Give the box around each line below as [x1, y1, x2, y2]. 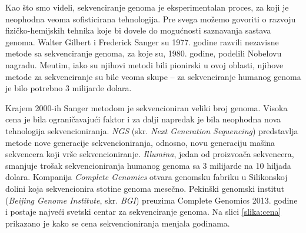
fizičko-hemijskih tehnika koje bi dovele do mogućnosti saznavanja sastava [5, 24, 271, 36]
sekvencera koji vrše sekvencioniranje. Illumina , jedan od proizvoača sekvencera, [5, 148, 294, 160]
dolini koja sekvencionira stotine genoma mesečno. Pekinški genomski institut [5, 182, 284, 194]
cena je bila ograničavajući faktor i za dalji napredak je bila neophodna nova [5, 113, 281, 125]
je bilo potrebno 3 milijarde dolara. [5, 82, 132, 94]
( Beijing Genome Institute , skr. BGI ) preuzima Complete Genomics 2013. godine [5, 194, 298, 206]
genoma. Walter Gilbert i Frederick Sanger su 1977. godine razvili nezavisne [5, 35, 279, 48]
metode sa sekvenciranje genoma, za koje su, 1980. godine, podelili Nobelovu [5, 47, 282, 59]
